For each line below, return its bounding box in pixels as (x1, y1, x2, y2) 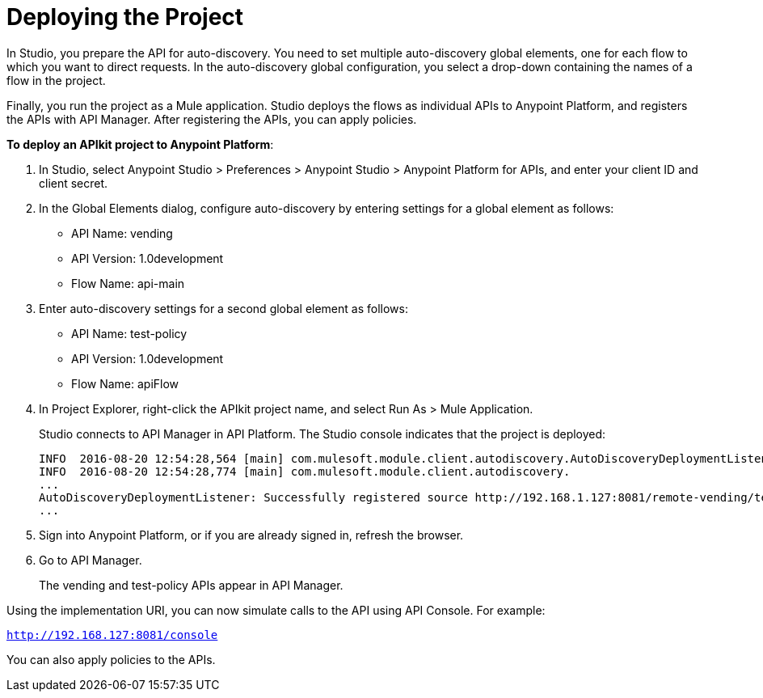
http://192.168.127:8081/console (6, 628, 218, 641)
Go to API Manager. (39, 552, 142, 567)
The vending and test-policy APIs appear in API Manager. (39, 577, 344, 592)
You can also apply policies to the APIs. (6, 652, 216, 666)
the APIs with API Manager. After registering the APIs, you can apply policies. (6, 112, 417, 126)
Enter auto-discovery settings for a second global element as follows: (39, 301, 408, 315)
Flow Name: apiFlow (71, 376, 179, 391)
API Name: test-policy (71, 326, 188, 341)
